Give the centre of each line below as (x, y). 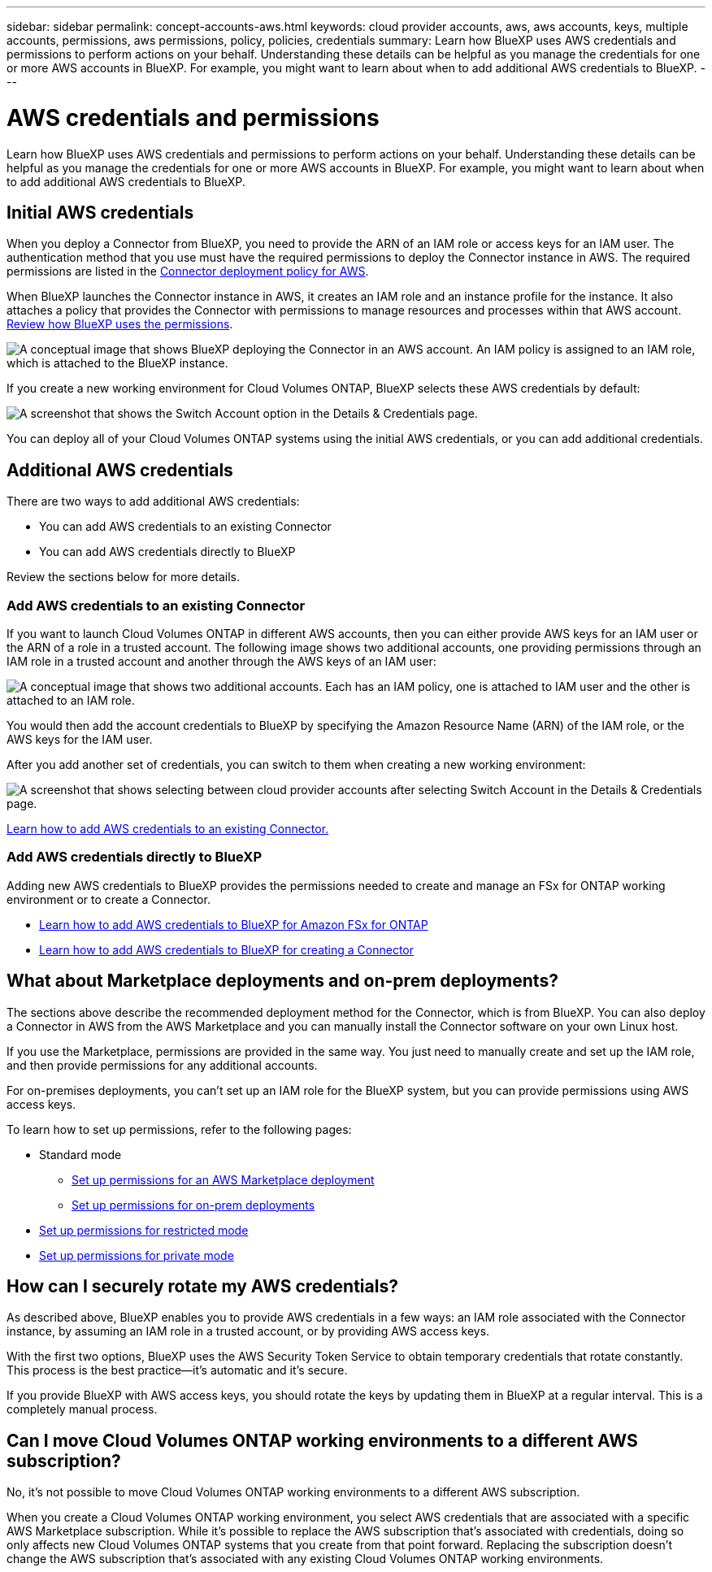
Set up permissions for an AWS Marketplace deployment (223, 1179)
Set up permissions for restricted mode (144, 1230)
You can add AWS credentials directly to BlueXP (167, 552)
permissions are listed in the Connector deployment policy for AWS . (188, 271)
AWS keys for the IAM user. (80, 739)
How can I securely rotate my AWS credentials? (202, 1286)
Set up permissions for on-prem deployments (193, 1205)
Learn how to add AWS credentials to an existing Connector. (168, 828)
